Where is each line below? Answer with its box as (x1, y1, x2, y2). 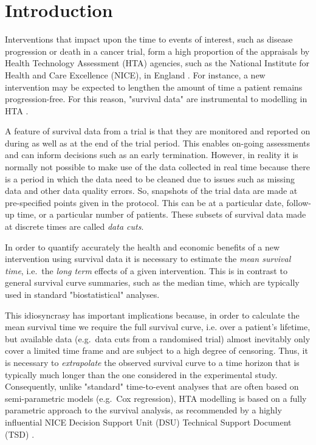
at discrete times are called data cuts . (5, 220, 144, 233)
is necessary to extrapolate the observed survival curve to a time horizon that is (5, 356, 300, 368)
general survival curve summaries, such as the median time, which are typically (5, 276, 300, 289)
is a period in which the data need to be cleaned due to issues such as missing (5, 172, 295, 185)
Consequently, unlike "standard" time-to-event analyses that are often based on (5, 380, 299, 393)
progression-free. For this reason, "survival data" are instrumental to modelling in (5, 92, 307, 105)
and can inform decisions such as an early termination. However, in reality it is (5, 148, 298, 161)
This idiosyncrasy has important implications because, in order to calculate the (5, 308, 300, 321)
